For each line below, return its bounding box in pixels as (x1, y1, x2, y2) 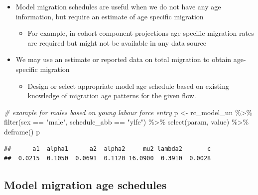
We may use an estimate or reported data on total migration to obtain (15, 54, 232, 65)
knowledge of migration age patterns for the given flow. (27, 90, 196, 101)
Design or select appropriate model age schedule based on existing (27, 80, 229, 91)
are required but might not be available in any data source (27, 37, 207, 48)
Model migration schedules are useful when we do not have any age (15, 1, 221, 11)
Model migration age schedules (4, 177, 167, 193)
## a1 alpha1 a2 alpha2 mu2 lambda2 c (4, 145, 211, 152)
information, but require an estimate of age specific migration (15, 11, 204, 21)
